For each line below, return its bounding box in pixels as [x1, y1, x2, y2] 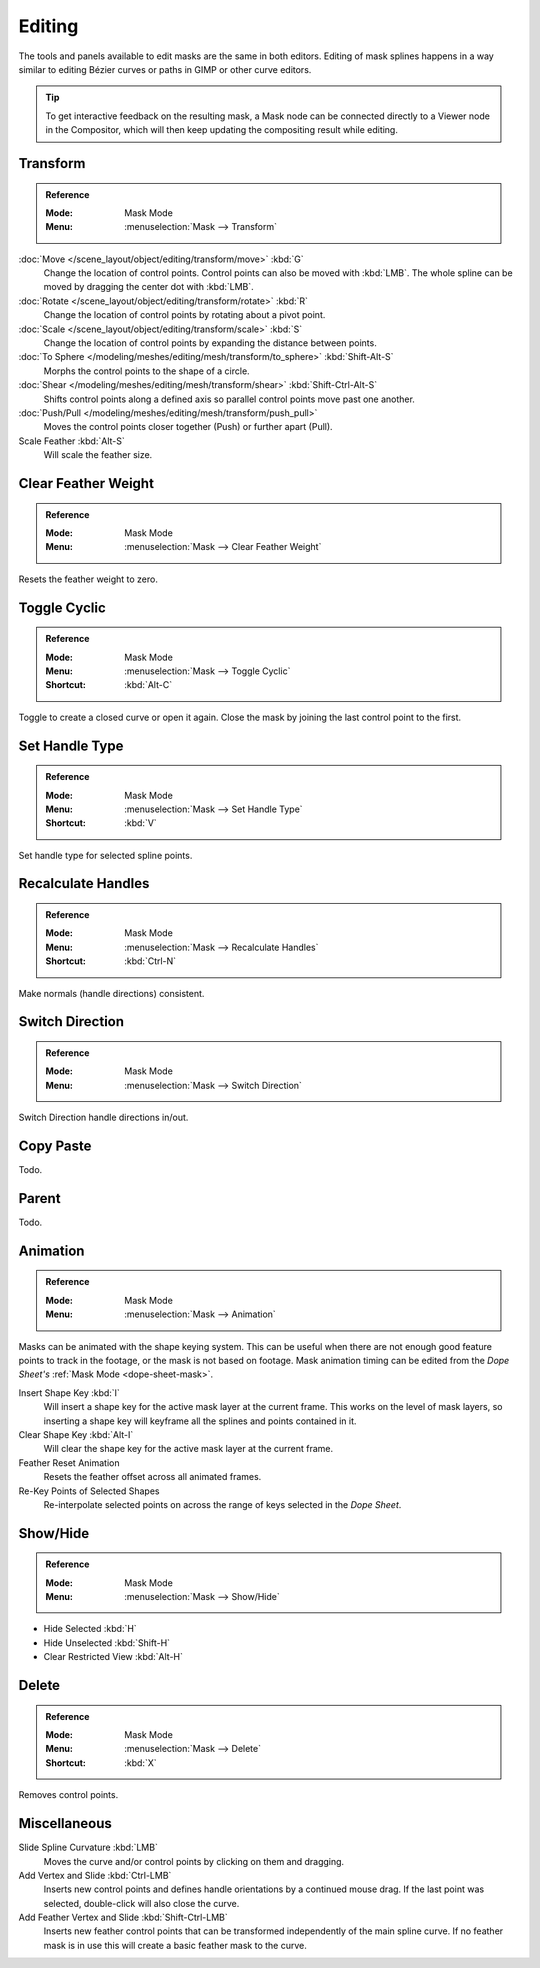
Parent [18, 1190, 61, 1207]
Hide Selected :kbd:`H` [43, 1623, 137, 1635]
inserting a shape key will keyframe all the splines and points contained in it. [43, 1415, 357, 1427]
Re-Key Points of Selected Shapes [18, 1485, 160, 1497]
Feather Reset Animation [18, 1456, 120, 1469]
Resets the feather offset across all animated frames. [43, 1471, 262, 1483]
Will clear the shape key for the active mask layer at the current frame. [43, 1443, 334, 1455]
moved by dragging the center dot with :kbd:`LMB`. [43, 281, 254, 293]
